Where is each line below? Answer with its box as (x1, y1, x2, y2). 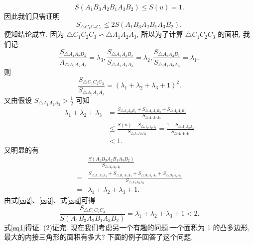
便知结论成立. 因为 (4, 29, 64, 39)
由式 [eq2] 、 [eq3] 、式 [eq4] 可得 (4, 195, 96, 205)
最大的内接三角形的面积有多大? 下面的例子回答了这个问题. (4, 232, 193, 242)
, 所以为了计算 (136, 29, 183, 39)
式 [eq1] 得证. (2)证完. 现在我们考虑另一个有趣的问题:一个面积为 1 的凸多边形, (4, 222, 250, 232)
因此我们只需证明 (4, 11, 60, 21)
